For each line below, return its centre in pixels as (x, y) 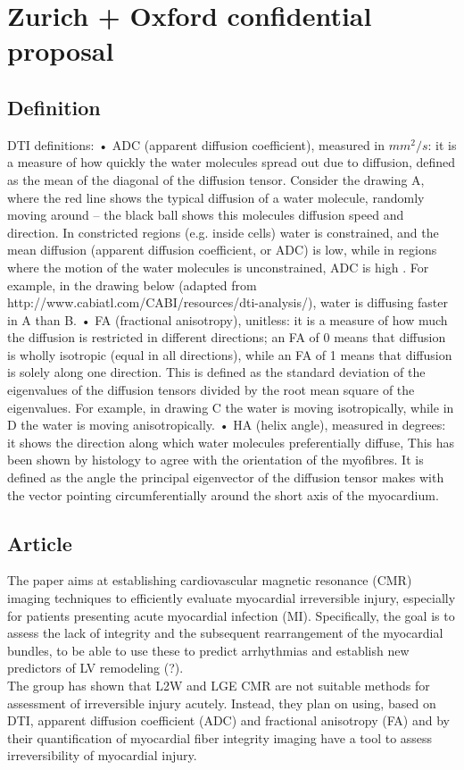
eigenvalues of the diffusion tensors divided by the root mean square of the (211, 390)
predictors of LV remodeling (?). (95, 668)
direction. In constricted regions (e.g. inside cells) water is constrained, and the (223, 232)
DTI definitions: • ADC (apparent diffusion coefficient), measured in (196, 144)
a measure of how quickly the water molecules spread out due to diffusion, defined (232, 162)
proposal (61, 50)
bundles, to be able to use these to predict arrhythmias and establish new (208, 650)
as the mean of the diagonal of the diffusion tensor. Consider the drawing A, (216, 179)
